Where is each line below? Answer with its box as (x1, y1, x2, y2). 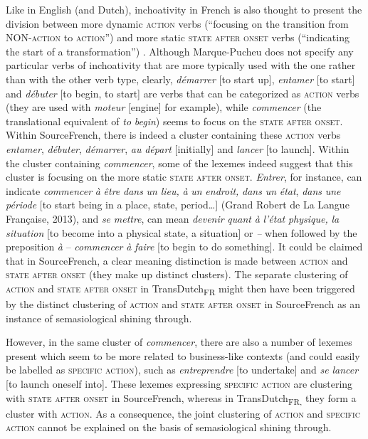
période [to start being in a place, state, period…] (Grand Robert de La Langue (6, 197, 349, 212)
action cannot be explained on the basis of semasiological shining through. (6, 420, 332, 435)
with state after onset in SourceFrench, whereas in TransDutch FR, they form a (6, 390, 357, 407)
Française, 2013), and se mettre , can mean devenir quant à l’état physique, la (6, 211, 340, 226)
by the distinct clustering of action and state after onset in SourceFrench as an (6, 297, 360, 311)
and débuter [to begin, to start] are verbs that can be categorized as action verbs (6, 85, 359, 100)
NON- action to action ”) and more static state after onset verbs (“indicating (6, 30, 349, 45)
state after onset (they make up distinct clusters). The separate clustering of (6, 267, 348, 282)
